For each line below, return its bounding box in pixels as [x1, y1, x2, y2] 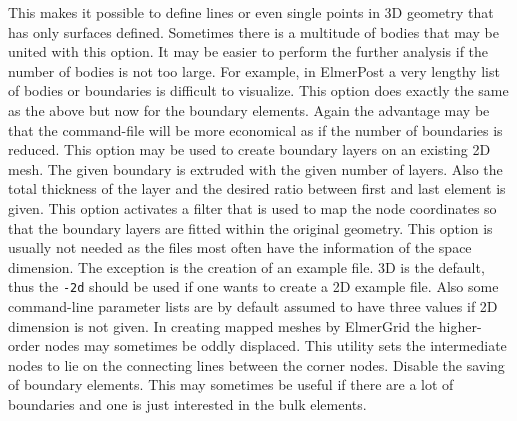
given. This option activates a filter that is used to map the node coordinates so [8, 197, 497, 218]
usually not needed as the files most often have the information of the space [8, 237, 472, 258]
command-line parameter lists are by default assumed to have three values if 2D [8, 295, 498, 316]
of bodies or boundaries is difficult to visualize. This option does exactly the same [8, 80, 509, 101]
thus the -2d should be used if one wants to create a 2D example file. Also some [8, 276, 499, 297]
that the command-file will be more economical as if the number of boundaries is [8, 119, 503, 140]
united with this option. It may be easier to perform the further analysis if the [8, 41, 489, 62]
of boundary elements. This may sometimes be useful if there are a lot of [8, 374, 454, 395]
